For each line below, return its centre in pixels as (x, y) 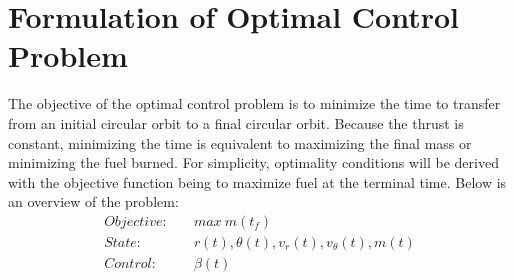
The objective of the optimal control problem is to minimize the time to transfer (254, 103)
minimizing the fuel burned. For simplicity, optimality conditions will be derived (253, 162)
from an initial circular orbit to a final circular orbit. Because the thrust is (236, 122)
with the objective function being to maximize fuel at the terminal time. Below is (257, 181)
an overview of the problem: (93, 201)
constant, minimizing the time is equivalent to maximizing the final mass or (240, 142)
